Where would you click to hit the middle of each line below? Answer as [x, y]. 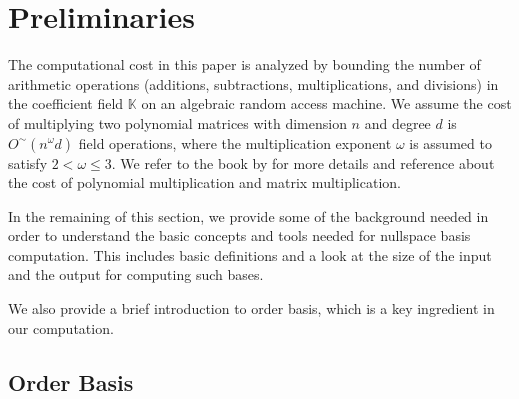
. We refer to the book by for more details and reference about [303, 162]
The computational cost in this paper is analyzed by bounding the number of [244, 64]
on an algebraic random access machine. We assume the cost [326, 103]
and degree [397, 122]
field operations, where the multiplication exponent [235, 142]
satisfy [28, 162]
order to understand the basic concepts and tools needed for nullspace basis [239, 235]
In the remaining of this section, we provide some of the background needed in [248, 215]
